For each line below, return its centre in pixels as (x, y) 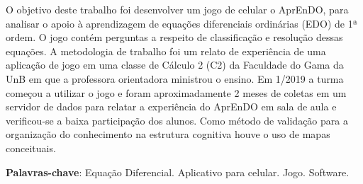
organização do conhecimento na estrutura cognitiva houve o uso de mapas (168, 134)
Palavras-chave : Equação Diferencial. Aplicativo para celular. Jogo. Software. (178, 172)
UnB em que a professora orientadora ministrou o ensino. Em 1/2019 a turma (175, 78)
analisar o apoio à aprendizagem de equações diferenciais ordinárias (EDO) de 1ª (182, 23)
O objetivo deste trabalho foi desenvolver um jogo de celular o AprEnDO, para (177, 9)
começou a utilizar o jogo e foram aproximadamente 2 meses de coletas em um (176, 92)
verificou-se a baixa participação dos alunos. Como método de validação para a (177, 120)
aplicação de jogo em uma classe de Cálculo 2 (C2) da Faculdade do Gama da (175, 65)
